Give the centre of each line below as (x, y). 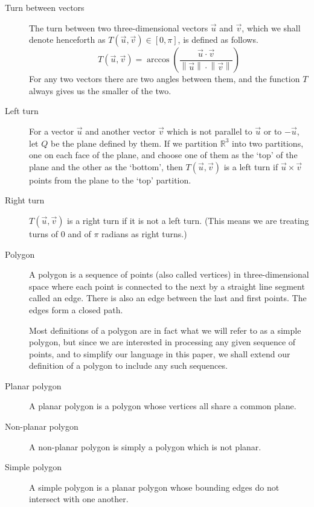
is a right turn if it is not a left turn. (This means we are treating (188, 220)
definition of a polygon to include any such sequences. (128, 365)
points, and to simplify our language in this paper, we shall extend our (160, 353)
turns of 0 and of (60, 233)
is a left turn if (251, 166)
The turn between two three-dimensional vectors (119, 27)
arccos (158, 60)
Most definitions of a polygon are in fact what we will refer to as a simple (165, 330)
